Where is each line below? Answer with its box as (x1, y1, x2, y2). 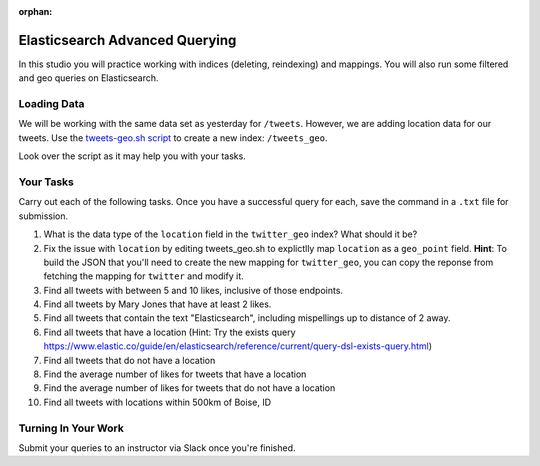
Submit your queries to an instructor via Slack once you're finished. (18, 441, 296, 454)
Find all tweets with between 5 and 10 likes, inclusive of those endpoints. (43, 284, 344, 296)
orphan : (18, 6, 53, 17)
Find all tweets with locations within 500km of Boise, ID (43, 396, 272, 408)
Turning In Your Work (18, 421, 124, 435)
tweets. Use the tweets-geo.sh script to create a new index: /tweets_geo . (18, 131, 328, 144)
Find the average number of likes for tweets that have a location (43, 368, 307, 380)
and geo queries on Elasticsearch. (18, 72, 159, 84)
